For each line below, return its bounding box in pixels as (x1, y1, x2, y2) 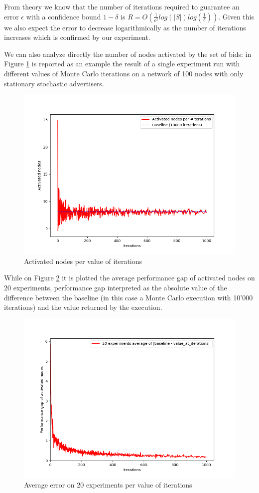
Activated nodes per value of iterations (24, 255, 142, 266)
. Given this (218, 11, 254, 21)
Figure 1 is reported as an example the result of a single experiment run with (4, 58, 240, 69)
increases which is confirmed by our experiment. (4, 32, 150, 42)
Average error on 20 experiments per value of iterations (24, 480, 192, 490)
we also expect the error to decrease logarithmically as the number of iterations (4, 22, 246, 32)
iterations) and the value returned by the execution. (4, 302, 162, 312)
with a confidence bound (26, 11, 101, 21)
